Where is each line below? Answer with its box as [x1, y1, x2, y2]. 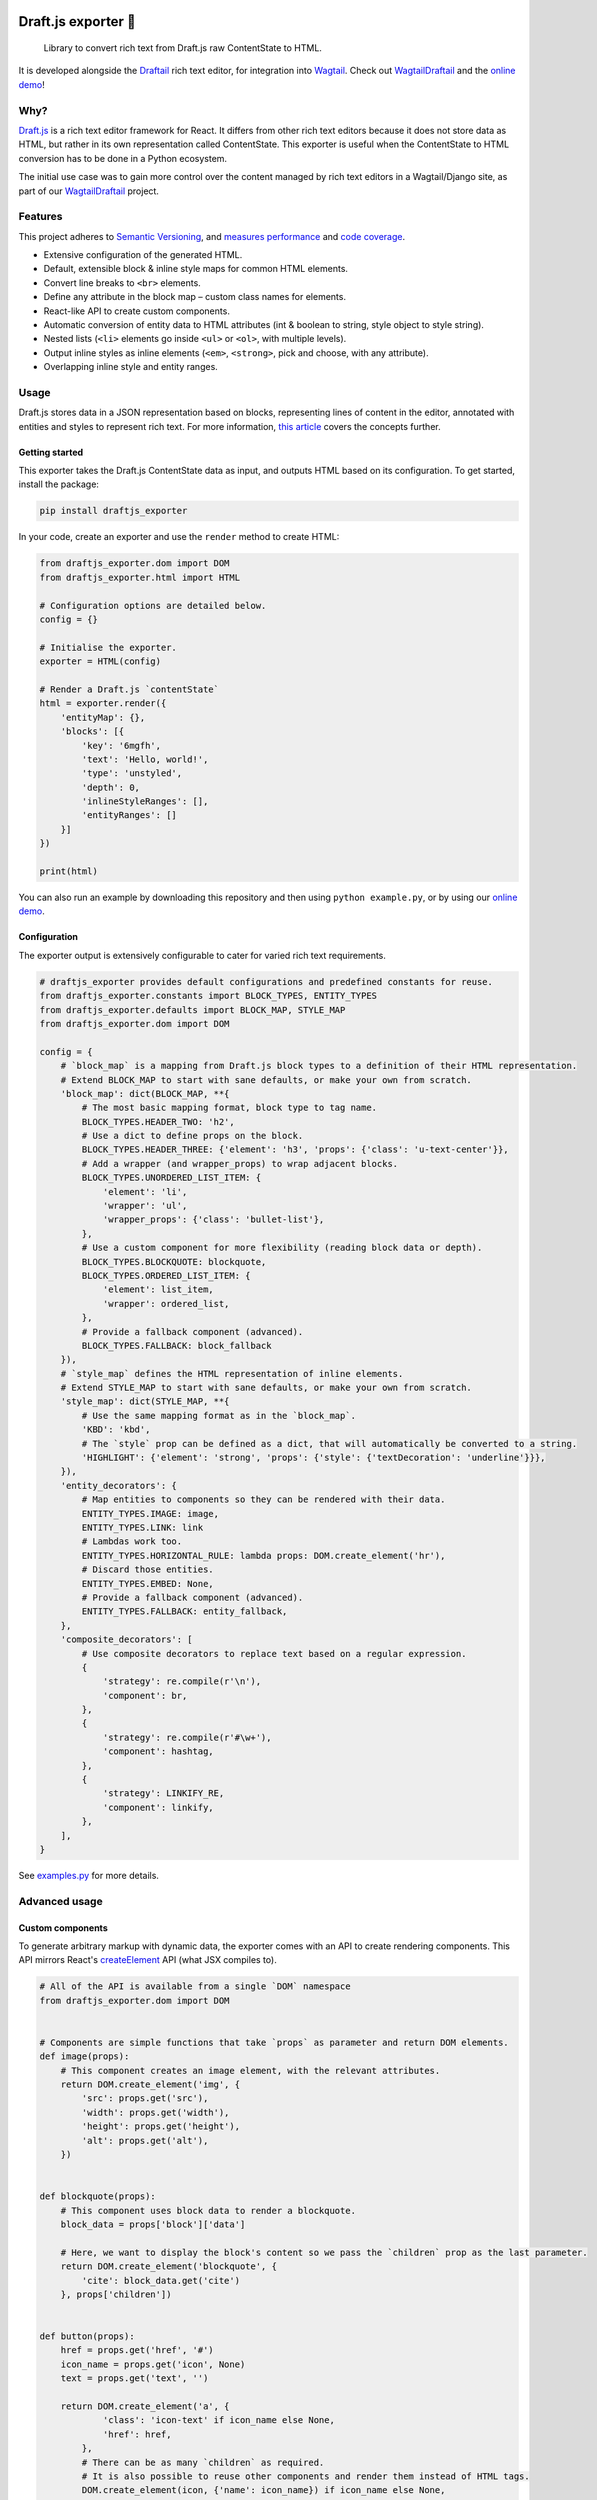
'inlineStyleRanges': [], [81, 796, 209, 807]
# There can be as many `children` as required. [81, 2456, 325, 2468]
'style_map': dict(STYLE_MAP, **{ [60, 1396, 230, 1407]
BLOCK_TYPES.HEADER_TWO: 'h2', [81, 1116, 235, 1127]
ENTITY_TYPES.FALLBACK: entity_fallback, [81, 1606, 288, 1617]
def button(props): [39, 2331, 135, 2342]
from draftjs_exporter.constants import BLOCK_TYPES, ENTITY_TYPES [39, 990, 378, 1002]
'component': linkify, [102, 1801, 214, 1813]
